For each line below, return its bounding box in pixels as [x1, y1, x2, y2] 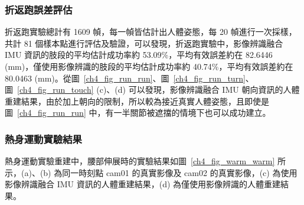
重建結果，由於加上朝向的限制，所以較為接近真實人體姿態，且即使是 [5, 95, 269, 107]
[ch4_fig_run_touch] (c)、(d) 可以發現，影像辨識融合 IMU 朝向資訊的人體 [17, 83, 300, 96]
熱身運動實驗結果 [5, 131, 82, 146]
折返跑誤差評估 [5, 2, 73, 17]
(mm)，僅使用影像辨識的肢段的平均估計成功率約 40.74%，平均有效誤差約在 [5, 60, 293, 72]
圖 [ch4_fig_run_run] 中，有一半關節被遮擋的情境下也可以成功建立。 [5, 106, 271, 119]
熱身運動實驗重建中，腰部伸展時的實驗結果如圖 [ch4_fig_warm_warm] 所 [5, 155, 286, 167]
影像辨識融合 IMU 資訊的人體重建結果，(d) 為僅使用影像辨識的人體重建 [5, 178, 281, 190]
